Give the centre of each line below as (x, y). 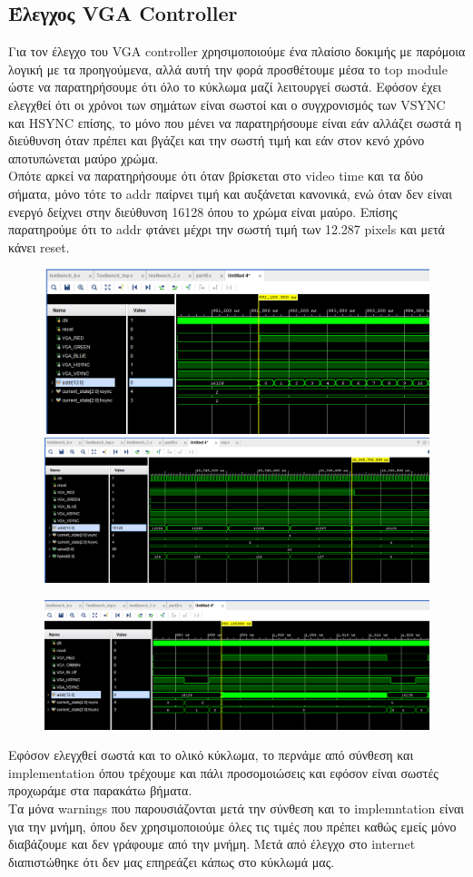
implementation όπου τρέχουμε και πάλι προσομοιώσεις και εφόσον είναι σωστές (223, 772)
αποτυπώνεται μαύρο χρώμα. (84, 158)
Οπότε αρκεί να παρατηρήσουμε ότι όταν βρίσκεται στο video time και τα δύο (216, 176)
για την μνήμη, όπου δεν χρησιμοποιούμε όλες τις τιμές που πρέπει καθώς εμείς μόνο (232, 826)
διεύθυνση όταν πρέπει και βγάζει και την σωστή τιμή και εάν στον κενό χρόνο (217, 140)
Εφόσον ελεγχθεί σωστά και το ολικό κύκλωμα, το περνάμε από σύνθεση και (211, 755)
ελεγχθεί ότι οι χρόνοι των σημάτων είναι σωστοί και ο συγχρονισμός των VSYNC (227, 104)
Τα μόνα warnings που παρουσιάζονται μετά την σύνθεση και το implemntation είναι (236, 808)
